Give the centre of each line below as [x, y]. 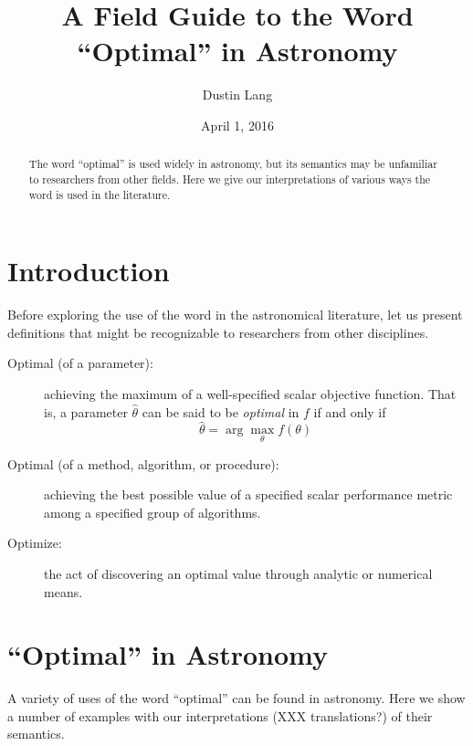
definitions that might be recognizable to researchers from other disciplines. [218, 332]
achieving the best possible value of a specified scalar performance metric [248, 494]
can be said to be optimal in [221, 411]
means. [63, 591]
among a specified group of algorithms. [152, 512]
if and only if [350, 411]
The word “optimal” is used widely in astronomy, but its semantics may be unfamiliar [233, 164]
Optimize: [35, 543]
